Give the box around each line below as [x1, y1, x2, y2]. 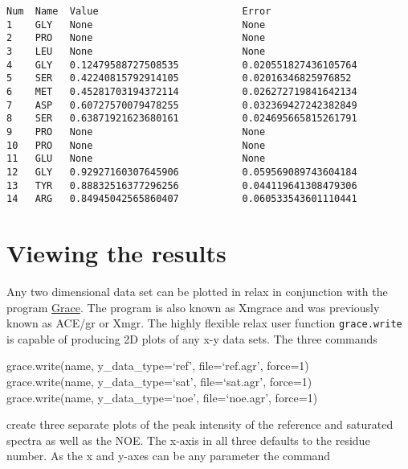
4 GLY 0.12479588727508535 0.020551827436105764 [6, 59, 357, 71]
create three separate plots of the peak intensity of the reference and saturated [6, 416, 394, 433]
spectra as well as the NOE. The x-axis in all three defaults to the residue [6, 431, 370, 448]
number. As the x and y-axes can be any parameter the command [6, 447, 331, 464]
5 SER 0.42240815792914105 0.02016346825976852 [6, 72, 352, 84]
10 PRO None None [6, 139, 266, 151]
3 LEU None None [6, 45, 266, 57]
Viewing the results [6, 237, 226, 269]
